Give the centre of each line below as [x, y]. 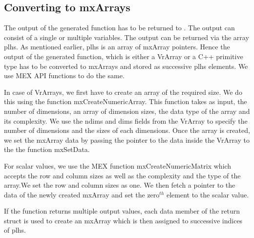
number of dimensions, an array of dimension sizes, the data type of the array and [127, 111]
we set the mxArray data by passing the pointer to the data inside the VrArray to [127, 140]
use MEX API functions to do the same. [64, 76]
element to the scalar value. [208, 194]
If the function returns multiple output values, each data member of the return [122, 211]
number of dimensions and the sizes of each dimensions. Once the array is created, [127, 130]
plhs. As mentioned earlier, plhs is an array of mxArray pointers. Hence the [117, 47]
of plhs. [15, 230]
